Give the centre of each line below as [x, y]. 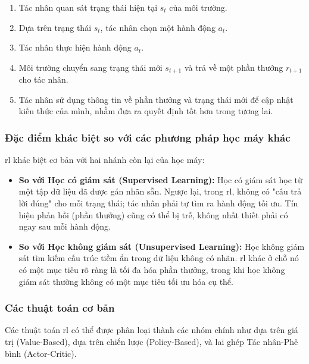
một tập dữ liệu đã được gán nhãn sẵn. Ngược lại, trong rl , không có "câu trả [160, 191]
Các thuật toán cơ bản [60, 308]
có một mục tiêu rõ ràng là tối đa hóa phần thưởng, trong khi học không [152, 269]
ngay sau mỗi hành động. [65, 226]
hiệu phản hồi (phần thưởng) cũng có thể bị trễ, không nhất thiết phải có [153, 214]
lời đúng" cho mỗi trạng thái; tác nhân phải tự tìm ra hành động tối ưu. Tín [158, 203]
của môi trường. [198, 7]
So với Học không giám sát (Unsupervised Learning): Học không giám [162, 246]
